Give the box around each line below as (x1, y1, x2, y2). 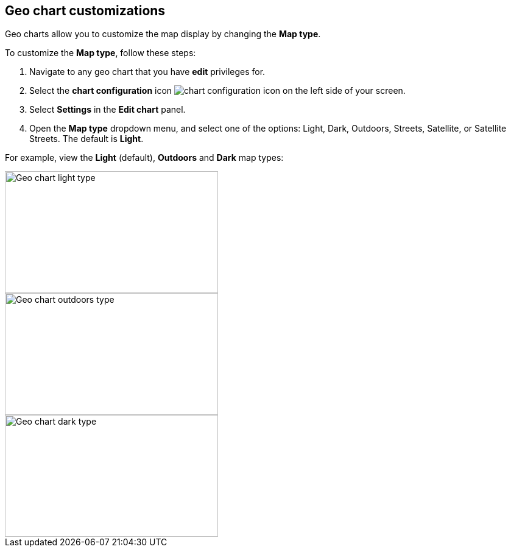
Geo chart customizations (5, 3, 166, 18)
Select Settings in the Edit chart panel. (29, 104, 186, 115)
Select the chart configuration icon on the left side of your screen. (29, 85, 406, 96)
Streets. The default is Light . (29, 133, 144, 144)
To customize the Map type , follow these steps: (5, 48, 196, 58)
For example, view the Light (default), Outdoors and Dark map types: (5, 152, 284, 163)
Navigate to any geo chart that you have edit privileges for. (29, 66, 266, 77)
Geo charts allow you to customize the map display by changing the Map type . (5, 29, 321, 40)
